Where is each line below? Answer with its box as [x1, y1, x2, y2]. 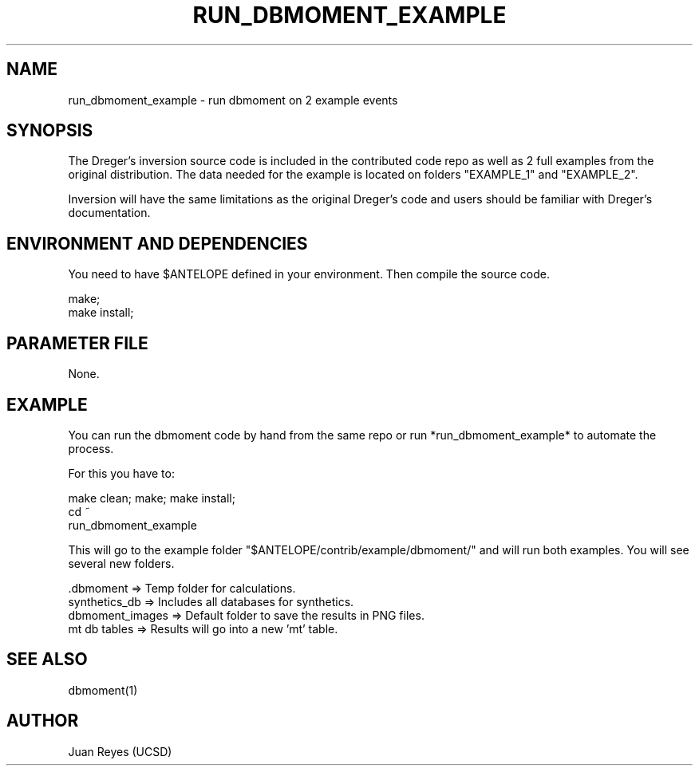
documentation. [68, 206, 151, 220]
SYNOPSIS [6, 120, 93, 141]
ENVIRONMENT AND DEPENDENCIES [6, 233, 308, 254]
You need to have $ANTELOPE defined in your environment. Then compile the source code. [68, 267, 550, 282]
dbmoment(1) [68, 683, 138, 697]
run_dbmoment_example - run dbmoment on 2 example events [68, 93, 398, 107]
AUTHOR [6, 711, 79, 731]
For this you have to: [68, 466, 175, 480]
